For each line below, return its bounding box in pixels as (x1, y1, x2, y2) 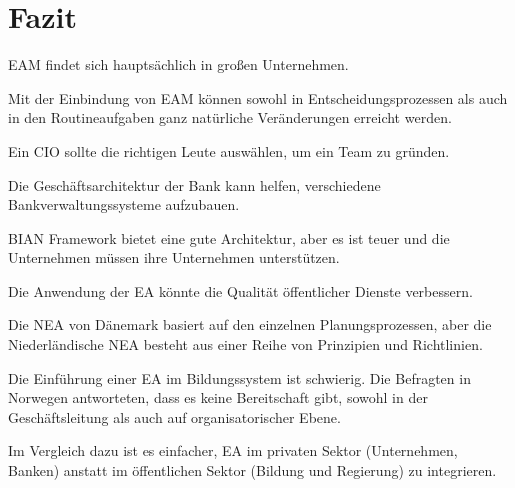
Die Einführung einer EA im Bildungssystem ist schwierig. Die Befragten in (8, 367, 471, 388)
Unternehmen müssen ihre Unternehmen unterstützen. (8, 247, 340, 268)
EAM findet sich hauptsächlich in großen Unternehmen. (8, 54, 349, 75)
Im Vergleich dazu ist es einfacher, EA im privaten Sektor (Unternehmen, (8, 440, 458, 461)
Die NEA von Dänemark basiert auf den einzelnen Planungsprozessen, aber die (8, 314, 492, 335)
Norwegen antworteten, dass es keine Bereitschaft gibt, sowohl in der (8, 387, 428, 408)
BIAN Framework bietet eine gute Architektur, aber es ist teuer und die (8, 227, 450, 248)
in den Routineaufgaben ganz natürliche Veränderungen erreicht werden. (8, 107, 452, 128)
